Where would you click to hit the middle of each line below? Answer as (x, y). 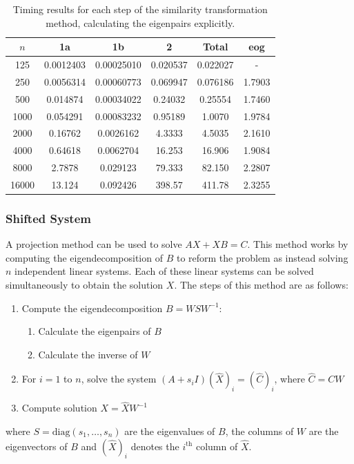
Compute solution (59, 408)
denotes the (155, 446)
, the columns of (259, 431)
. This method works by (298, 244)
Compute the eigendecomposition (92, 308)
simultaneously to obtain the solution (85, 285)
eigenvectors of (37, 446)
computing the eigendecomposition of (84, 257)
